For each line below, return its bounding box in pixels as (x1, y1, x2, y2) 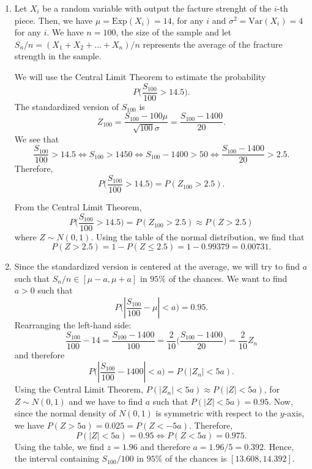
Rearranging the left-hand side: (14, 319, 132, 331)
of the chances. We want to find (168, 271, 288, 284)
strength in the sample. (14, 50, 102, 62)
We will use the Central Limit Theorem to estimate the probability (14, 70, 266, 83)
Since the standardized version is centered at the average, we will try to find (14, 260, 300, 273)
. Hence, (264, 440, 294, 452)
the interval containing (14, 452, 99, 465)
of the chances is (165, 452, 227, 465)
